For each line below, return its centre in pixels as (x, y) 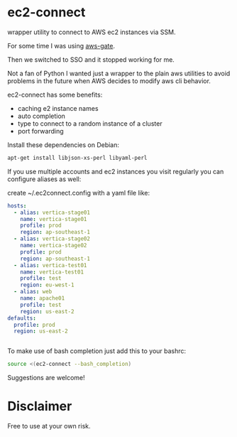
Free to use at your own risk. (49, 426)
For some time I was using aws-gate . (61, 45)
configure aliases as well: (44, 179)
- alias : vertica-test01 (50, 265)
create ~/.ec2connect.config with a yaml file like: (79, 193)
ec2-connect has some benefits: (55, 95)
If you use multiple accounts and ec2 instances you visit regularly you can (116, 171)
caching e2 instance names (58, 108)
